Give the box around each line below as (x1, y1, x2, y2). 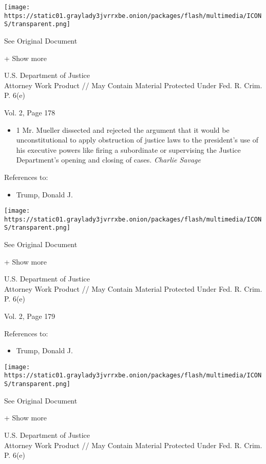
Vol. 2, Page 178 (4, 107, 55, 117)
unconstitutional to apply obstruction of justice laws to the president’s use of (16, 134, 258, 145)
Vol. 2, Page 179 (4, 311, 55, 321)
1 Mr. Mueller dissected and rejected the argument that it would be (16, 124, 230, 135)
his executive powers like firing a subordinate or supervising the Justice (16, 144, 241, 155)
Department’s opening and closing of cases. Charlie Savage (16, 154, 201, 165)
